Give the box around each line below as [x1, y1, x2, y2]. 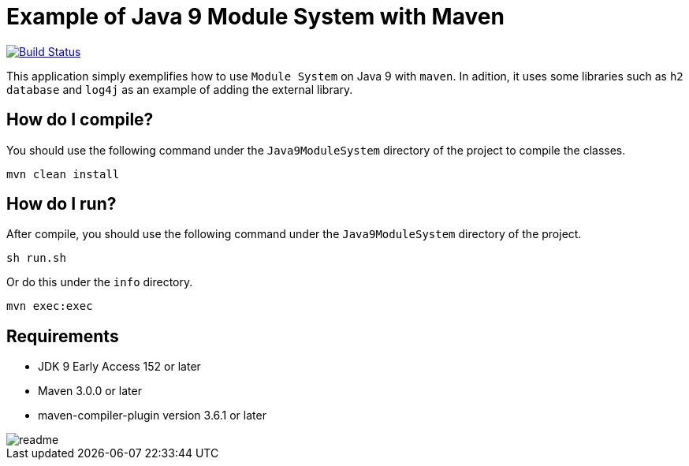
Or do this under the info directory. [6, 275, 193, 289]
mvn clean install [6, 167, 120, 181]
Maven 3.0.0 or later [38, 384, 142, 398]
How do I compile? [6, 110, 154, 130]
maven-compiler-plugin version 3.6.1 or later [38, 408, 266, 423]
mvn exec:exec [6, 300, 93, 313]
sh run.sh [6, 252, 66, 265]
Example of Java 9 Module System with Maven [6, 3, 505, 30]
